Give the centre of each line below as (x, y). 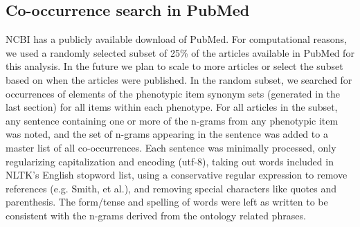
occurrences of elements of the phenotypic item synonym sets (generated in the (173, 93)
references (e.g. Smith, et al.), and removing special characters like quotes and (171, 188)
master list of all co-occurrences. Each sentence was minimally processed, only (171, 147)
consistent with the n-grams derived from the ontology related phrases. (156, 215)
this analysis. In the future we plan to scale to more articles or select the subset (174, 66)
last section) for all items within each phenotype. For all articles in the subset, (172, 107)
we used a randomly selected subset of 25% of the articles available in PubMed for (180, 52)
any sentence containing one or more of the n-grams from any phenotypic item (172, 120)
